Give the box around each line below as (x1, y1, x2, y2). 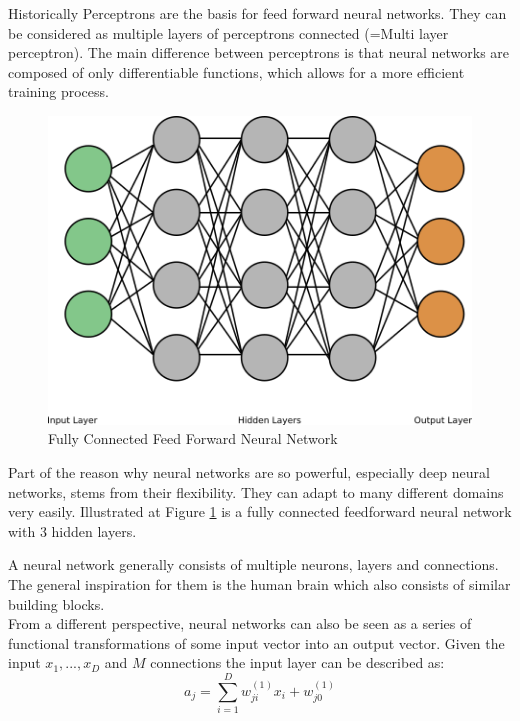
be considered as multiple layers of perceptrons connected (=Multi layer (8, 22, 449, 43)
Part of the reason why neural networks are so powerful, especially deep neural (8, 462, 490, 483)
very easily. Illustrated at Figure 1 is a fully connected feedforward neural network (8, 501, 512, 522)
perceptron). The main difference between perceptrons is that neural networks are (8, 42, 510, 63)
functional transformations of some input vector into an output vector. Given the (8, 632, 505, 653)
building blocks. (8, 593, 105, 614)
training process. (8, 81, 109, 102)
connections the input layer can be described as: (150, 652, 445, 673)
